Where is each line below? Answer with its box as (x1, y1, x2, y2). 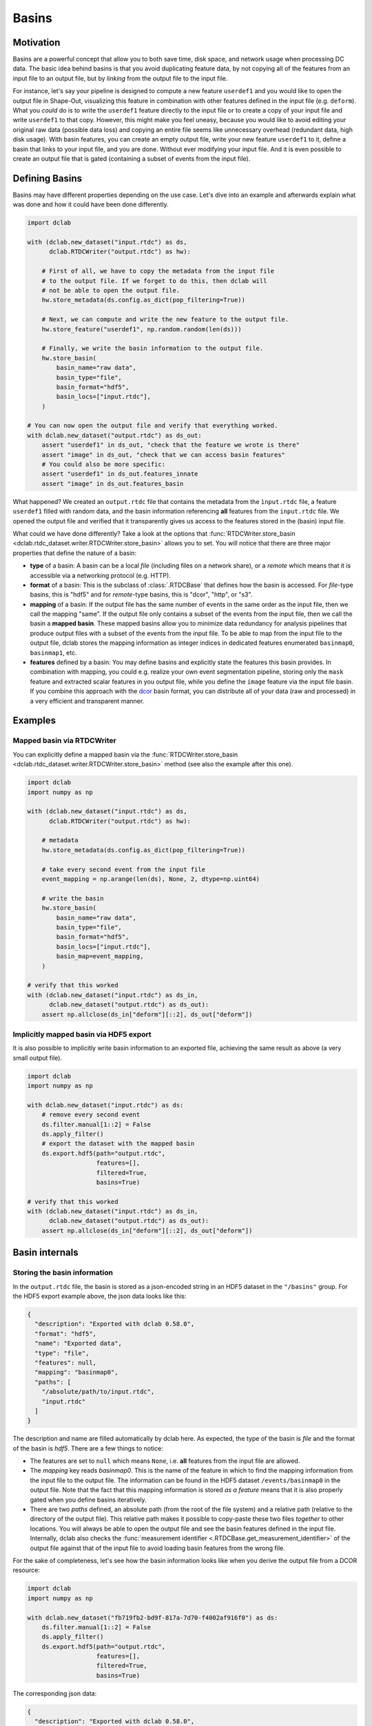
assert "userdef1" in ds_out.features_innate (41, 470, 198, 478)
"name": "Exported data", (34, 1339, 122, 1348)
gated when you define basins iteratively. (30, 1495, 147, 1504)
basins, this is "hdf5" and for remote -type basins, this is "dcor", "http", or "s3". (30, 590, 253, 599)
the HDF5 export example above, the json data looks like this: (12, 1292, 187, 1300)
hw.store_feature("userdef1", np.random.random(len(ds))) (41, 325, 242, 333)
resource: (12, 1566, 41, 1574)
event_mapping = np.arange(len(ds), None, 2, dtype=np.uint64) (41, 875, 260, 883)
